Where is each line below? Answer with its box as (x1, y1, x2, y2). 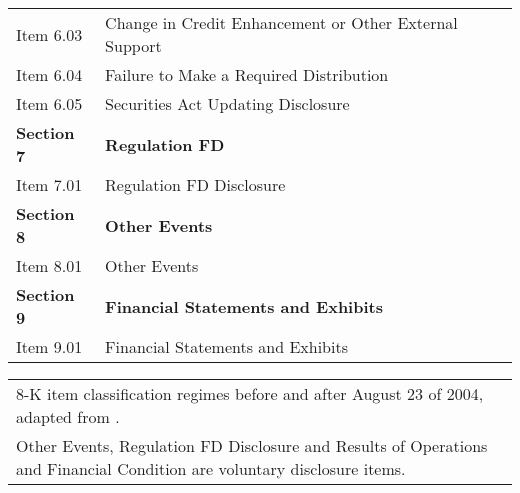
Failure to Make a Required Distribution (105, 63, 389, 86)
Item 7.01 (16, 173, 83, 196)
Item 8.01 (16, 254, 83, 277)
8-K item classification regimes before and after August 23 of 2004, (16, 382, 484, 405)
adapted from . (16, 405, 120, 428)
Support (105, 34, 162, 57)
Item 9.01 (16, 335, 83, 358)
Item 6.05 (16, 92, 83, 115)
